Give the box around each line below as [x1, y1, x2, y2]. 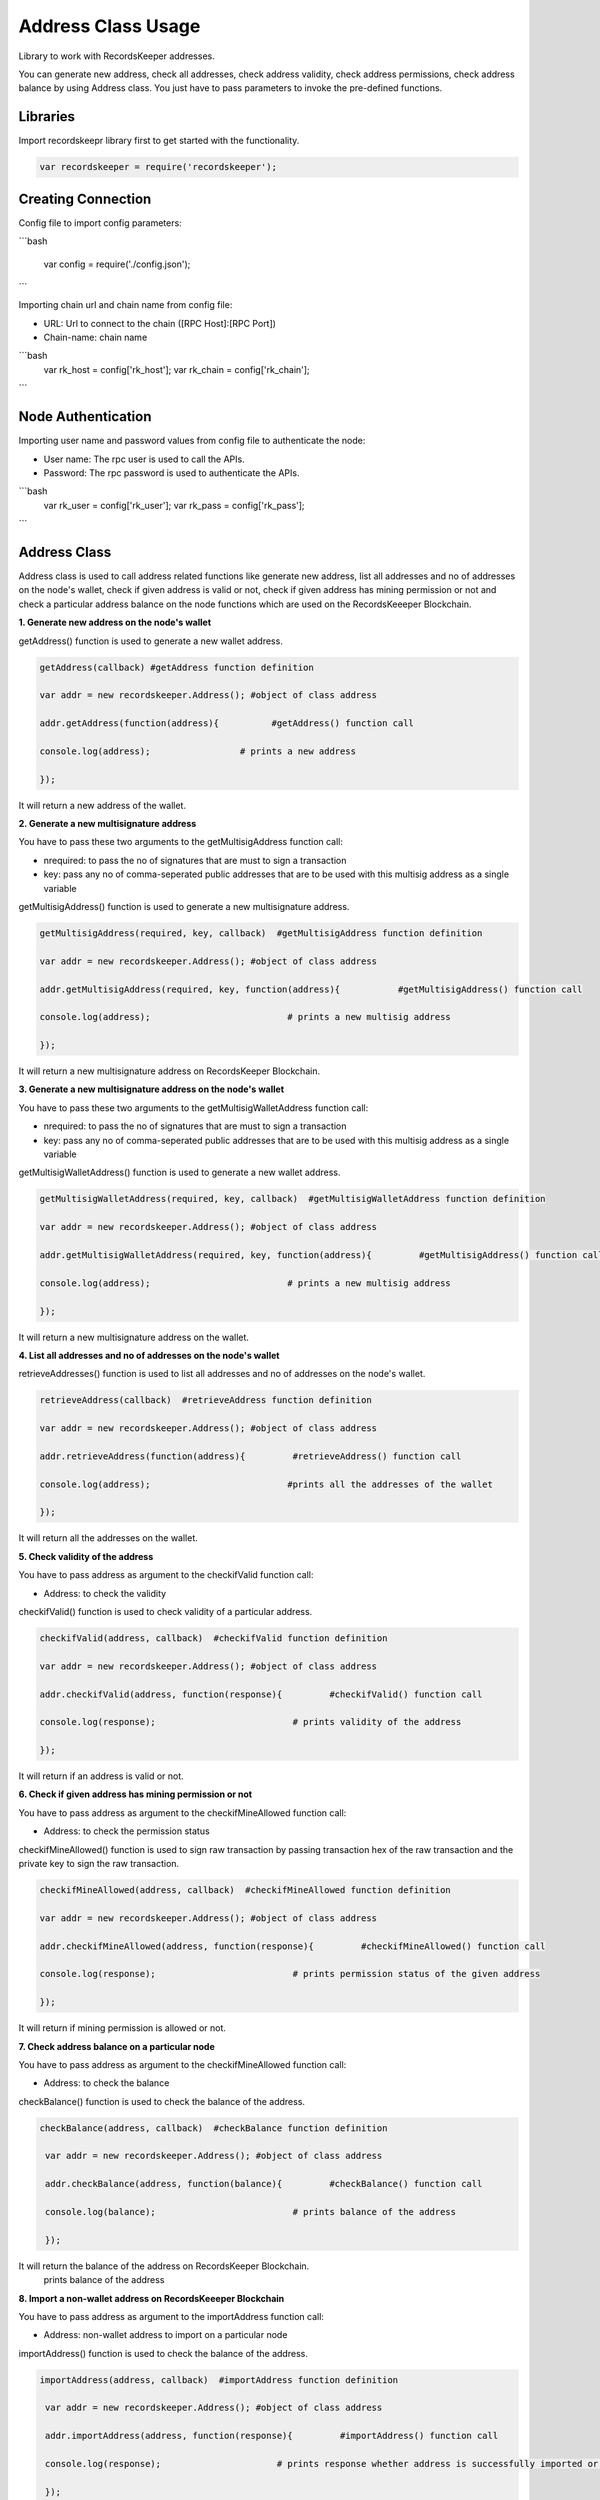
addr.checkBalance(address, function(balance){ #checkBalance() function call [45, 2178, 483, 2190]
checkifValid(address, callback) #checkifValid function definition [39, 1632, 388, 1644]
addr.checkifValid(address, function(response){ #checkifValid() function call [39, 1688, 483, 1700]
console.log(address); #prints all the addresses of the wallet [39, 1478, 494, 1490]
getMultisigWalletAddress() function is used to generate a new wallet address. [18, 1166, 341, 1179]
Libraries [18, 108, 75, 125]
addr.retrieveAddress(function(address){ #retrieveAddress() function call [39, 1450, 462, 1462]
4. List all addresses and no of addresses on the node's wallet [18, 1349, 280, 1361]
